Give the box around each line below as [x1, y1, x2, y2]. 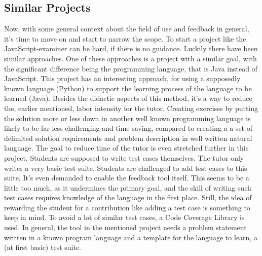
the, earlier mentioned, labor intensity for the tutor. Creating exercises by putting [4, 102, 258, 113]
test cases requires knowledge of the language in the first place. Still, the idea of [4, 192, 252, 203]
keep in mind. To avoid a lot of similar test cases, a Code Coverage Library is [4, 212, 245, 223]
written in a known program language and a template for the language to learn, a [4, 232, 257, 242]
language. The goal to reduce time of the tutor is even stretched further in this [4, 142, 249, 153]
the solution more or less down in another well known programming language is [4, 113, 251, 123]
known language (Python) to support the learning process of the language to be [4, 83, 252, 93]
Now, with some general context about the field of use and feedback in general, [4, 23, 249, 34]
